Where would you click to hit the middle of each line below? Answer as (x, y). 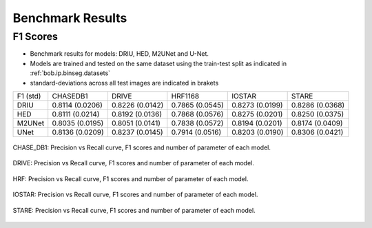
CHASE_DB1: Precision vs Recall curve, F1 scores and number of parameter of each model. (142, 147)
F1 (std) (29, 96)
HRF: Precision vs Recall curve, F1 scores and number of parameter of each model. (131, 178)
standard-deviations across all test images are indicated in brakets (124, 83)
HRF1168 (185, 96)
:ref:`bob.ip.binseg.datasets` (70, 73)
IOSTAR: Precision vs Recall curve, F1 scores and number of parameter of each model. (135, 195)
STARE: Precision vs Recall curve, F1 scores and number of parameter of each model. (134, 210)
